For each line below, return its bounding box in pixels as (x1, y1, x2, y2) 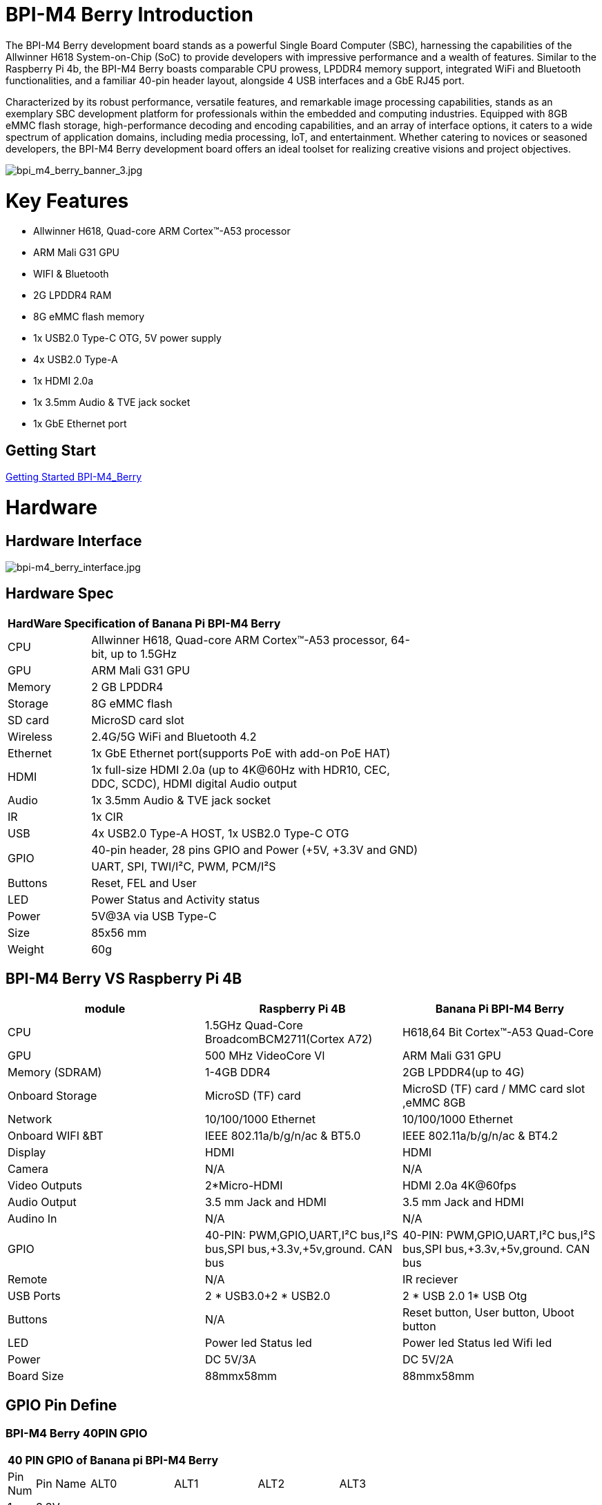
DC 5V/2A (402, 1352, 454, 1366)
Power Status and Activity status (91, 892, 260, 906)
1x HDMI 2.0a (33, 375, 94, 387)
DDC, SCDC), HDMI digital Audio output (91, 776, 297, 790)
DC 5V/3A (204, 1352, 257, 1366)
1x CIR (91, 809, 124, 824)
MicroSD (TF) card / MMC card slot (402, 1081, 585, 1096)
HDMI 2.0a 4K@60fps (402, 1178, 516, 1192)
